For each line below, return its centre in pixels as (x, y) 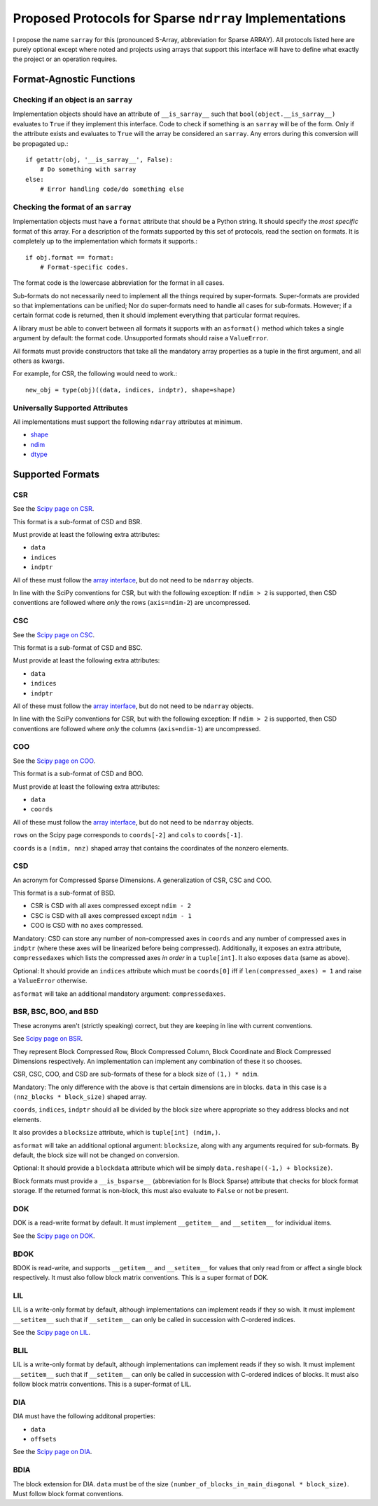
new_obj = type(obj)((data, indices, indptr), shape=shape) (131, 390)
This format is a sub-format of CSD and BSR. (78, 521)
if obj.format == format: (70, 257)
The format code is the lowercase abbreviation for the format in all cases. (119, 283)
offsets (44, 1439)
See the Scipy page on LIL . (52, 1333)
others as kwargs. (39, 361)
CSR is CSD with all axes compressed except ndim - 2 (111, 906)
